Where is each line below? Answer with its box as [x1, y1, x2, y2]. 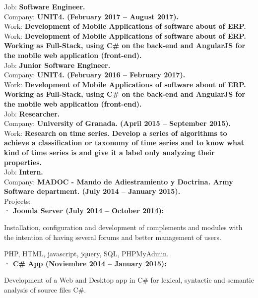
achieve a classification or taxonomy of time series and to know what [4, 137, 245, 148]
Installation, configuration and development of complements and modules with [4, 222, 243, 233]
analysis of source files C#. [4, 285, 86, 295]
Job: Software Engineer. [4, 1, 85, 11]
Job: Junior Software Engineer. [4, 60, 111, 70]
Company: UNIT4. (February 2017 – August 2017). [4, 11, 179, 21]
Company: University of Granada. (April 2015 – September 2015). [4, 118, 231, 128]
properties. [4, 157, 42, 167]
